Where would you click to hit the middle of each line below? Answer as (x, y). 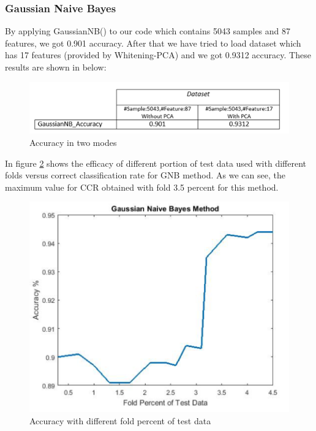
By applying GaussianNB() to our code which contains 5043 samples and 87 (148, 31)
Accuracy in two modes (73, 143)
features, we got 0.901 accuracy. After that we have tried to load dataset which (153, 43)
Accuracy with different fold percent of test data (120, 420)
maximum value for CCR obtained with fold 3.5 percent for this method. (142, 187)
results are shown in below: (56, 67)
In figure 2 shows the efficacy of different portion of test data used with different (156, 163)
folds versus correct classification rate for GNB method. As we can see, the (145, 175)
